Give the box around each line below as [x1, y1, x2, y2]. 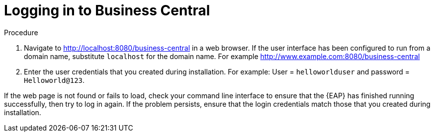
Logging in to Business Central [4, 2, 210, 19]
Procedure [4, 28, 38, 37]
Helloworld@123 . [24, 75, 85, 84]
